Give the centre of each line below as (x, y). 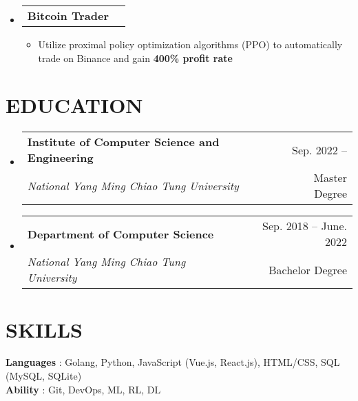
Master (330, 178)
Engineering (60, 158)
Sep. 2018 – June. (305, 226)
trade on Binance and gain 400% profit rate (135, 58)
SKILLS (44, 329)
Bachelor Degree (308, 269)
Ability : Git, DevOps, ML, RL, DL (83, 389)
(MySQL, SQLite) (44, 376)
